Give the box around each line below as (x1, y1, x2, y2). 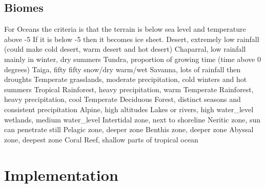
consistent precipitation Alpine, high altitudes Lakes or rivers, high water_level (4, 103, 254, 114)
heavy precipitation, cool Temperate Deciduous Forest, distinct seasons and (4, 94, 241, 105)
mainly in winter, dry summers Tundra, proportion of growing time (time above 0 (4, 53, 261, 64)
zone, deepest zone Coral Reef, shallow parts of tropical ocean (4, 134, 198, 144)
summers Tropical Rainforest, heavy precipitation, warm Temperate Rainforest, (4, 83, 254, 94)
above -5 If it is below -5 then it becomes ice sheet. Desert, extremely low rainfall (4, 33, 259, 44)
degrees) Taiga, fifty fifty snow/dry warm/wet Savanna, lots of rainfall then (4, 64, 241, 74)
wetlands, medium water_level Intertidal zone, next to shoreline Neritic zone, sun (4, 114, 261, 124)
